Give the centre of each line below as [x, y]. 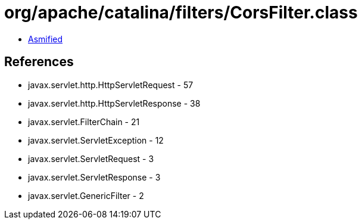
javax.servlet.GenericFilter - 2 [86, 195]
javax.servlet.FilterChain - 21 [84, 122]
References [39, 62]
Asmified [46, 39]
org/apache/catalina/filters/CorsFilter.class [181, 13]
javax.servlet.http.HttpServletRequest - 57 [111, 85]
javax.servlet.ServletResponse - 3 [94, 177]
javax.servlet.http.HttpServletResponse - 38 [114, 103]
